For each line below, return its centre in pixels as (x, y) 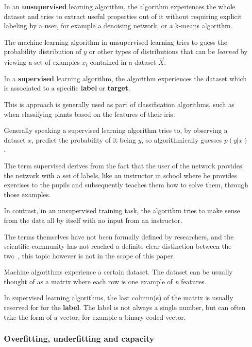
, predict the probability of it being (84, 139)
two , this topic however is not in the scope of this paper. (90, 255)
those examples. (27, 194)
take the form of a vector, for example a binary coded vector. (95, 317)
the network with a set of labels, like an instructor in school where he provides (121, 175)
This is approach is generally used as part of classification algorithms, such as (119, 104)
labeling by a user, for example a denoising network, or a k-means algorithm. (118, 26)
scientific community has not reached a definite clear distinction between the (118, 246)
